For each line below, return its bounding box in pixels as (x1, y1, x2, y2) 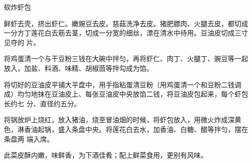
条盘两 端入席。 (4, 133, 54, 144)
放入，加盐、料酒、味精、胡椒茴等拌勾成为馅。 (4, 63, 153, 73)
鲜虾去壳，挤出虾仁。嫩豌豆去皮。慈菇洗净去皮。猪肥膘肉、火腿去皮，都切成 (4, 18, 248, 28)
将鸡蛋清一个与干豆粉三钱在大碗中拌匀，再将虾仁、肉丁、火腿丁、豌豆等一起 (4, 53, 248, 64)
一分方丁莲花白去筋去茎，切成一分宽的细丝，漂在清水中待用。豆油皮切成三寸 (4, 28, 248, 38)
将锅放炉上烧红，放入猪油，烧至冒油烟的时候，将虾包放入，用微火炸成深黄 (4, 114, 241, 125)
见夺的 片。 (4, 37, 40, 47)
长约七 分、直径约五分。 (4, 98, 81, 108)
